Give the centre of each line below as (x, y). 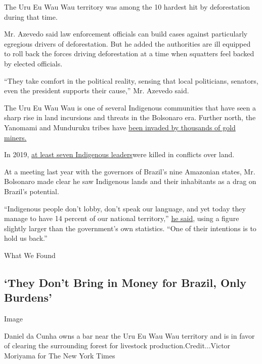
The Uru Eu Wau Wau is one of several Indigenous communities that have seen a (130, 107)
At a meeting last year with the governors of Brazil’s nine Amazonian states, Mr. (130, 171)
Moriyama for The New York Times (60, 355)
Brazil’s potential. (32, 191)
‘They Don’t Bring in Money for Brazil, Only (125, 282)
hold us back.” (26, 238)
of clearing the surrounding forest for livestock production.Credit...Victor (117, 345)
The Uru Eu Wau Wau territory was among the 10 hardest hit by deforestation (127, 7)
